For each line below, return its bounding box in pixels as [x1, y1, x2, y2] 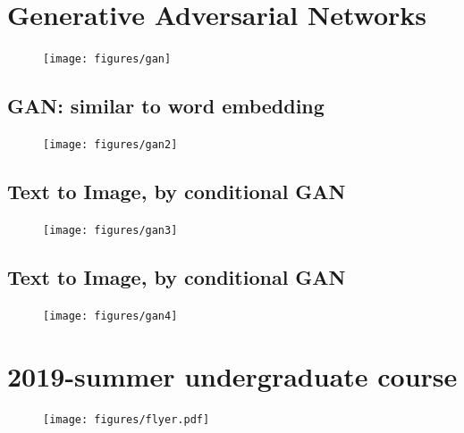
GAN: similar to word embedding [7, 92, 325, 120]
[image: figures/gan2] [43, 137, 178, 151]
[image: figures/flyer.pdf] [43, 413, 210, 427]
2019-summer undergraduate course [7, 357, 458, 394]
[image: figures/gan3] [43, 223, 178, 237]
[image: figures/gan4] [43, 309, 178, 322]
